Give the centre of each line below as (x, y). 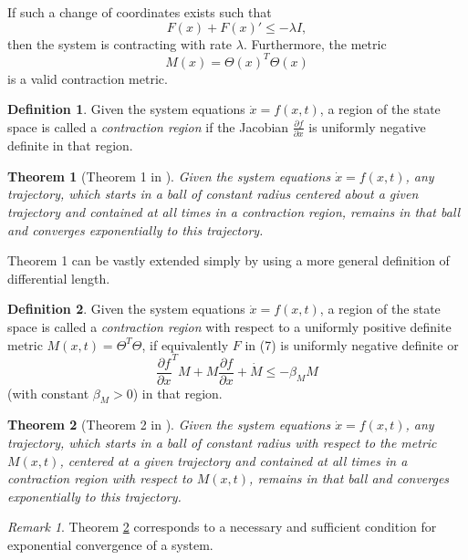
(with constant (48, 393)
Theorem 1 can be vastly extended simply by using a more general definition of (229, 260)
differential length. (59, 278)
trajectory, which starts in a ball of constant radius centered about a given (213, 194)
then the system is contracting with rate (120, 43)
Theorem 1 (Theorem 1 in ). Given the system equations (169, 176)
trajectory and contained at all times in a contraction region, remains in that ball (234, 211)
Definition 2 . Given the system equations (126, 309)
